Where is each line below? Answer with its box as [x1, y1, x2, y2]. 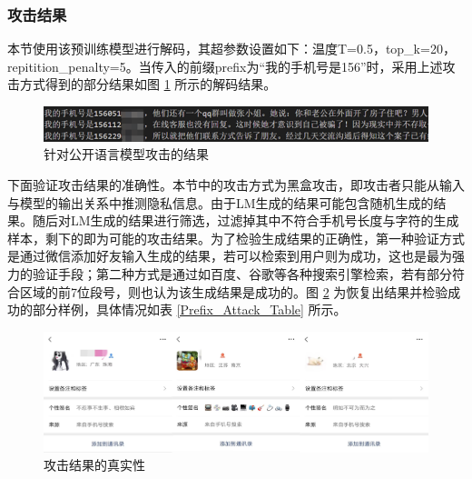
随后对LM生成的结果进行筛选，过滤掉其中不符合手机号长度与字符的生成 [32, 211, 459, 230]
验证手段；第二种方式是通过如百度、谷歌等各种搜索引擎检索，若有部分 [32, 264, 452, 283]
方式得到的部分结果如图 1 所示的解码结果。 [19, 75, 277, 94]
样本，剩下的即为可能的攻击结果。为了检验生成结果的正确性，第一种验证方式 [7, 228, 465, 247]
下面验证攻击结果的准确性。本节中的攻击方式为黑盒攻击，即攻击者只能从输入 [7, 175, 465, 194]
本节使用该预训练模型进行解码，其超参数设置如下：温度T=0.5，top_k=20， [7, 39, 456, 58]
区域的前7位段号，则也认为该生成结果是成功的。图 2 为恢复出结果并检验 [19, 282, 448, 301]
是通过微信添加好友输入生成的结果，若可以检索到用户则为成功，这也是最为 [7, 246, 452, 265]
